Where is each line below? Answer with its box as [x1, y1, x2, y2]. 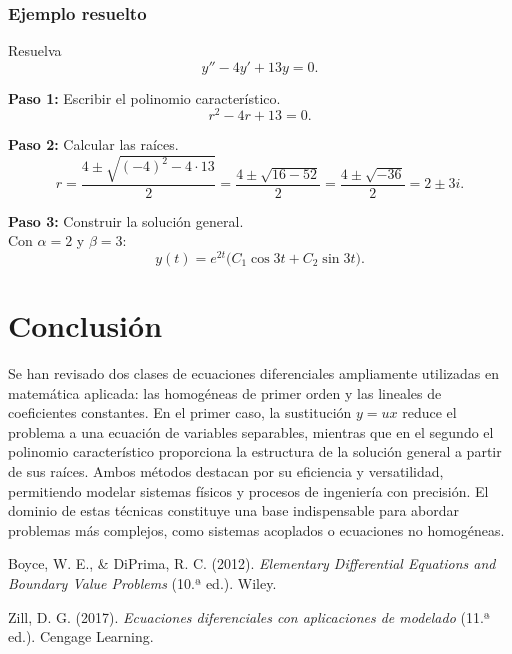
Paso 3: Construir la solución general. [8, 210, 244, 231]
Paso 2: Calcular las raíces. [8, 134, 179, 155]
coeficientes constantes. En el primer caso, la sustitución [8, 402, 352, 423]
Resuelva [8, 40, 62, 61]
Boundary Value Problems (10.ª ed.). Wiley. [8, 572, 277, 593]
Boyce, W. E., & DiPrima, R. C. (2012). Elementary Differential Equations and [8, 553, 496, 574]
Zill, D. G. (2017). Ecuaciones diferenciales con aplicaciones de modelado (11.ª [8, 606, 491, 627]
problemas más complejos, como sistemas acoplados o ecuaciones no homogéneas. [8, 519, 505, 540]
